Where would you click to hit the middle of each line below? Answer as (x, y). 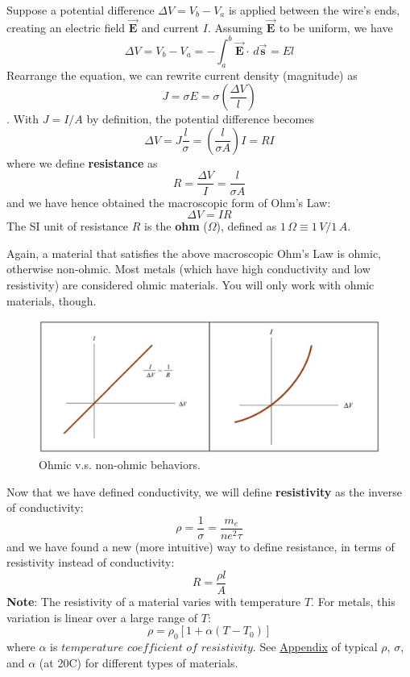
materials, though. (52, 300)
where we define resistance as (82, 162)
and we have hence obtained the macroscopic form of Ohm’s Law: (169, 202)
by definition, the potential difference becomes (200, 119)
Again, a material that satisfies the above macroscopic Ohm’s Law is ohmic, (194, 253)
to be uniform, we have (336, 27)
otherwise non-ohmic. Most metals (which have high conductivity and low (188, 269)
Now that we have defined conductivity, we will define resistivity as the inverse (204, 491)
